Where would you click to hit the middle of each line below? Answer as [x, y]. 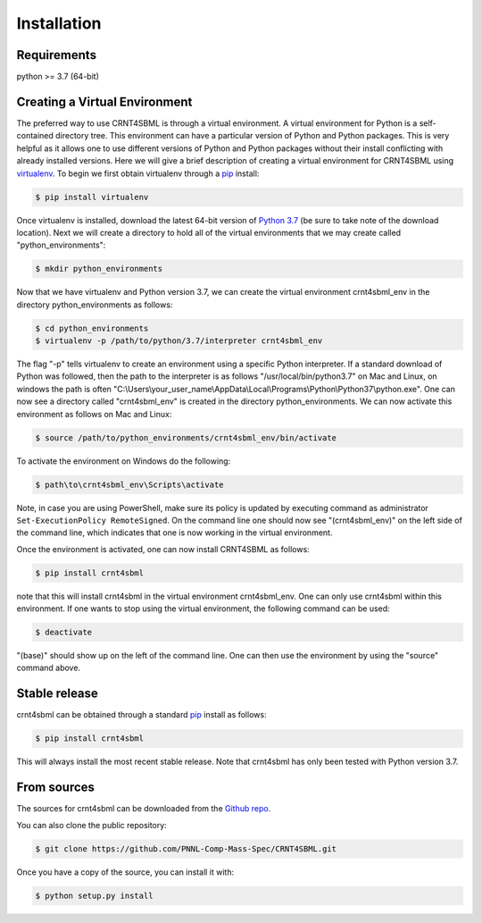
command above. [48, 668]
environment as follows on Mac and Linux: [94, 414]
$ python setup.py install [94, 895]
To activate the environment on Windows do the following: [124, 461]
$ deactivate [64, 633]
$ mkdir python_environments [99, 269]
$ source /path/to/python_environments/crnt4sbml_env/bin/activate [186, 437]
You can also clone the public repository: [91, 825]
